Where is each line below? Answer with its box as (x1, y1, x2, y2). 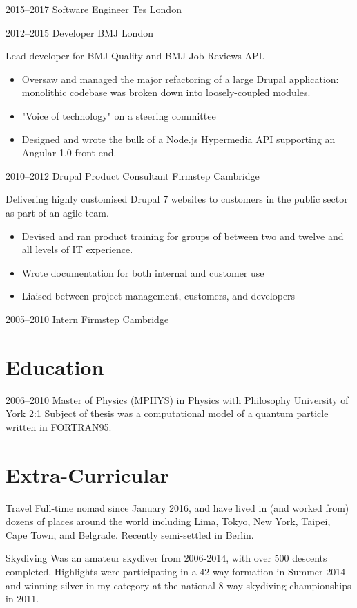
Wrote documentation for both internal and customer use (21, 265, 264, 279)
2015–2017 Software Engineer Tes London (6, 2, 182, 16)
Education (6, 352, 104, 380)
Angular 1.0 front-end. (21, 145, 117, 160)
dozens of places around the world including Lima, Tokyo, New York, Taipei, (6, 514, 331, 528)
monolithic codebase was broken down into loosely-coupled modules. (21, 85, 311, 100)
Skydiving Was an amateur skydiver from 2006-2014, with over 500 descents (6, 551, 327, 565)
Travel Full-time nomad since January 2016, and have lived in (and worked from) (6, 500, 349, 515)
